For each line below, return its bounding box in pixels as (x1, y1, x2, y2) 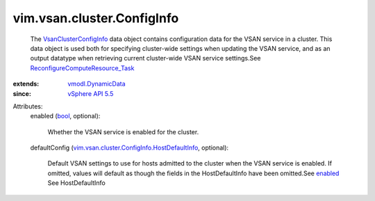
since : (12, 89, 31, 97)
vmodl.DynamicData (67, 80, 126, 88)
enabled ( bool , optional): (30, 112, 101, 120)
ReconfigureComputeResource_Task (30, 63, 135, 72)
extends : (12, 80, 40, 88)
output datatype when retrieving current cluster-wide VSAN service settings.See (30, 54, 261, 63)
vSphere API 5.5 (67, 89, 114, 97)
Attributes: (12, 102, 43, 111)
